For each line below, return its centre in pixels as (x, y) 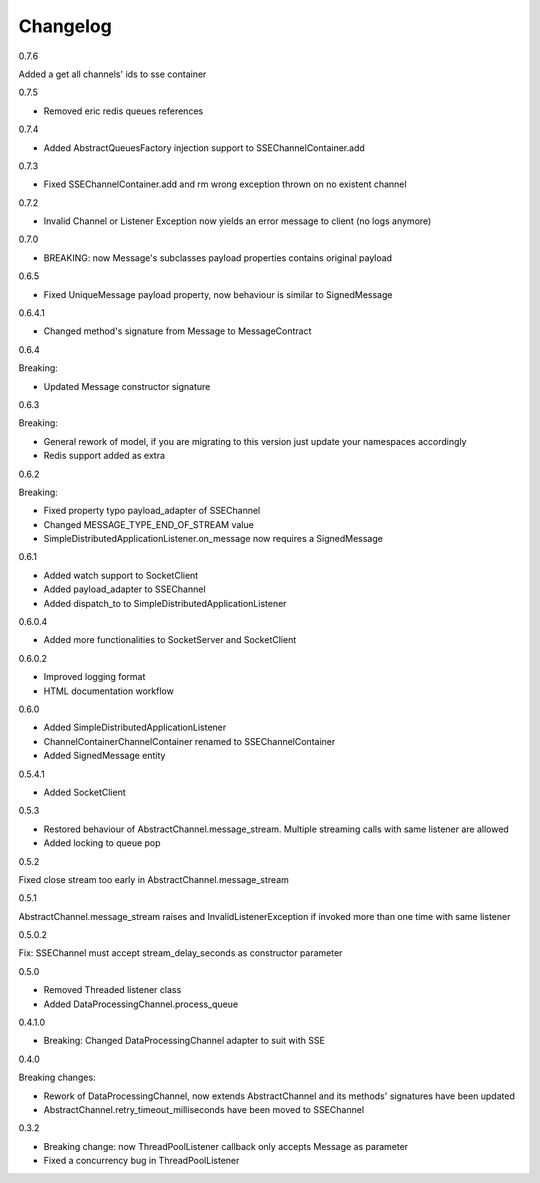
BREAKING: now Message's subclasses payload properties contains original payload (218, 257)
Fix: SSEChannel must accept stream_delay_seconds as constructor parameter (180, 953)
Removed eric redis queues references (123, 111)
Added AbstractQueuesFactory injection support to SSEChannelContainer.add (204, 147)
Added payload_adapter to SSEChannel (124, 589)
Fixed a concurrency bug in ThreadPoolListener (141, 1161)
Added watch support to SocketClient (121, 575)
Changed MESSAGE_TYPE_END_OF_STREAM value (148, 524)
